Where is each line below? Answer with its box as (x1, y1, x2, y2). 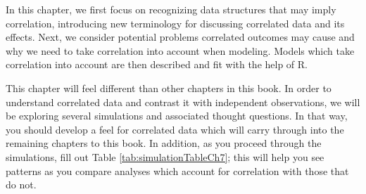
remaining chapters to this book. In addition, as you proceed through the (6, 136, 322, 150)
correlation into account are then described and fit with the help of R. (6, 57, 308, 72)
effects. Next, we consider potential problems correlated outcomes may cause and (6, 30, 355, 44)
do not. (6, 177, 37, 192)
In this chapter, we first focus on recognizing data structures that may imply (6, 2, 336, 16)
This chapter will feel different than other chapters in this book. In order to (6, 80, 332, 95)
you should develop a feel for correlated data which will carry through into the (6, 122, 344, 136)
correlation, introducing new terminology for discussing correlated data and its (6, 15, 345, 30)
